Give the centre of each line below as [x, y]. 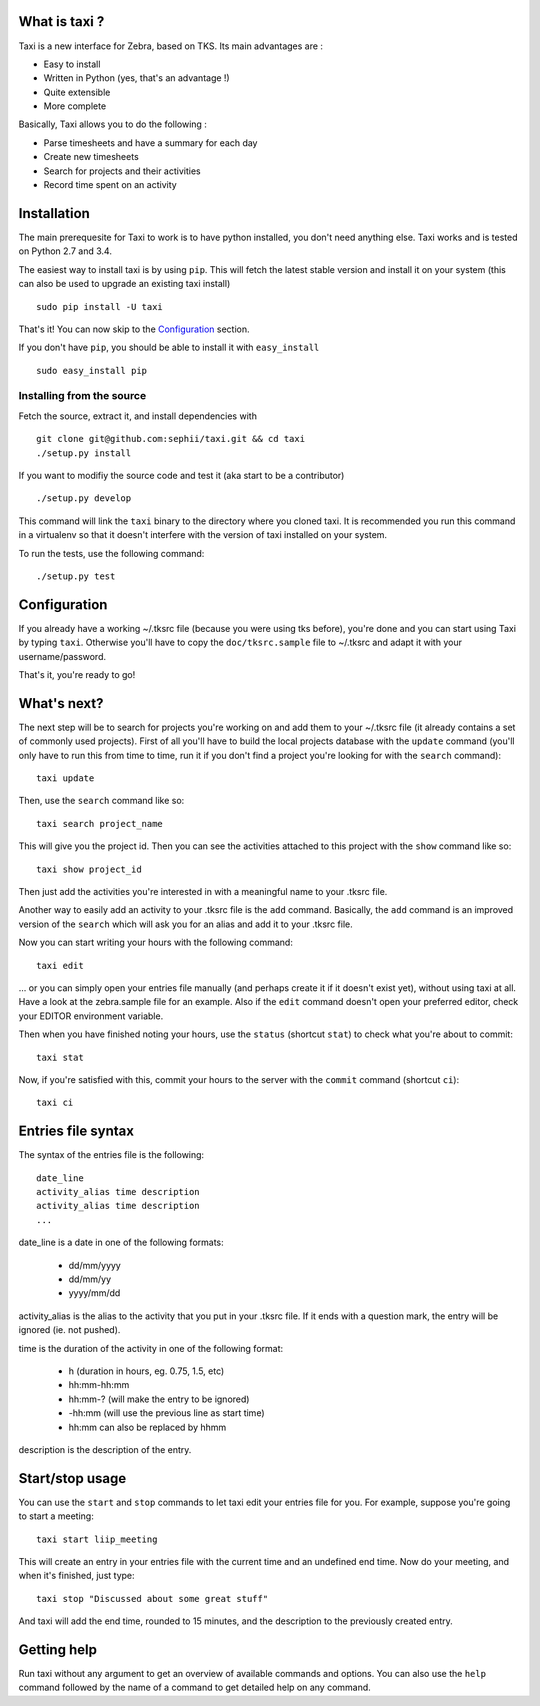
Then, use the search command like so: [101, 801]
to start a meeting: [56, 1516]
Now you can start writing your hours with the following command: [156, 942]
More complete [75, 106]
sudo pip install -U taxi [100, 306]
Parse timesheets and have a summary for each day [150, 142]
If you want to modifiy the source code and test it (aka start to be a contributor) [181, 475]
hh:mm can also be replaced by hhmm [147, 1427]
